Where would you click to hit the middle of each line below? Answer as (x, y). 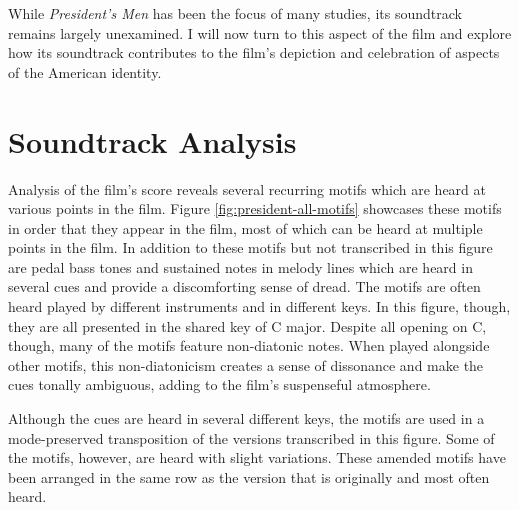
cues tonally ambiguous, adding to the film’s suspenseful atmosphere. (219, 384)
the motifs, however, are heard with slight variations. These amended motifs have (257, 457)
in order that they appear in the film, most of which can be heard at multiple (245, 227)
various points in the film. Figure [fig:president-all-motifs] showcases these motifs (255, 208)
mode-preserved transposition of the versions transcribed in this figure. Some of (251, 437)
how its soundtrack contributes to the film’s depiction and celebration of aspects (254, 52)
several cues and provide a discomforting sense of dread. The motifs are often (244, 286)
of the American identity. (85, 71)
